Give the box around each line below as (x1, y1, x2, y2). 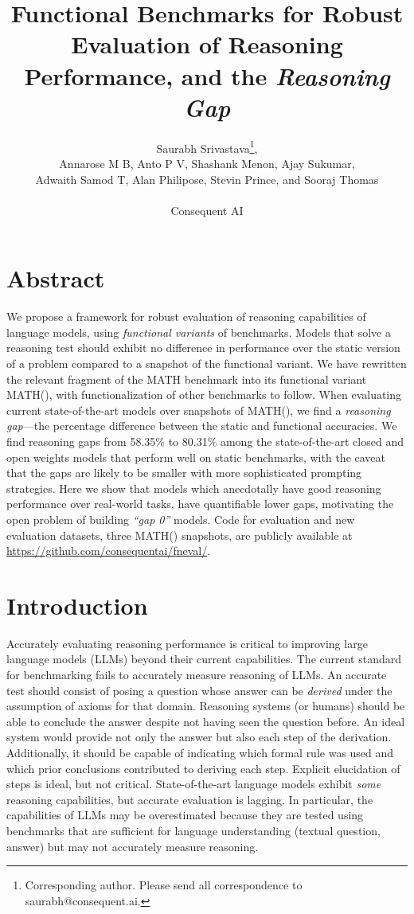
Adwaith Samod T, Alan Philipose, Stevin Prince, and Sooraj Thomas (35, 170, 379, 187)
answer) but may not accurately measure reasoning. (6, 838, 259, 854)
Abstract (6, 262, 105, 295)
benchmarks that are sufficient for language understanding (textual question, (6, 822, 381, 838)
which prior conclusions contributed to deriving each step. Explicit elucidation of (6, 760, 400, 776)
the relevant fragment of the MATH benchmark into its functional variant (6, 370, 367, 387)
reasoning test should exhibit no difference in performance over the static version (6, 339, 400, 356)
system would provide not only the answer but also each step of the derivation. (6, 728, 392, 745)
